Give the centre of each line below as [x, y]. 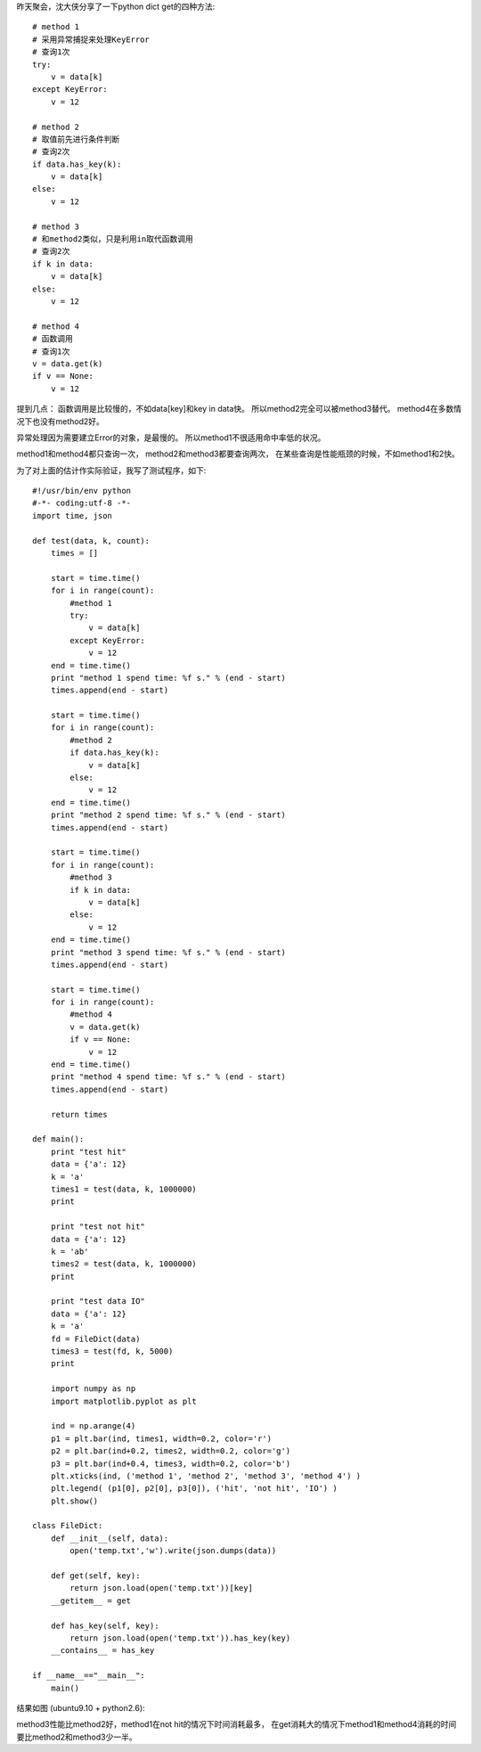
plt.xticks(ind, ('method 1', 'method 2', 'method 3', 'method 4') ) [206, 1476]
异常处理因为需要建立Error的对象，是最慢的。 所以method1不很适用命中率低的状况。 [171, 438]
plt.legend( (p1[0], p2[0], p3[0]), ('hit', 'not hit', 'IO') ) [194, 1489]
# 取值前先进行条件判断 [76, 139]
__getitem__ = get [91, 1601]
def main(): [58, 1139]
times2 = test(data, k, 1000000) [124, 1264]
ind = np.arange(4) [93, 1426]
